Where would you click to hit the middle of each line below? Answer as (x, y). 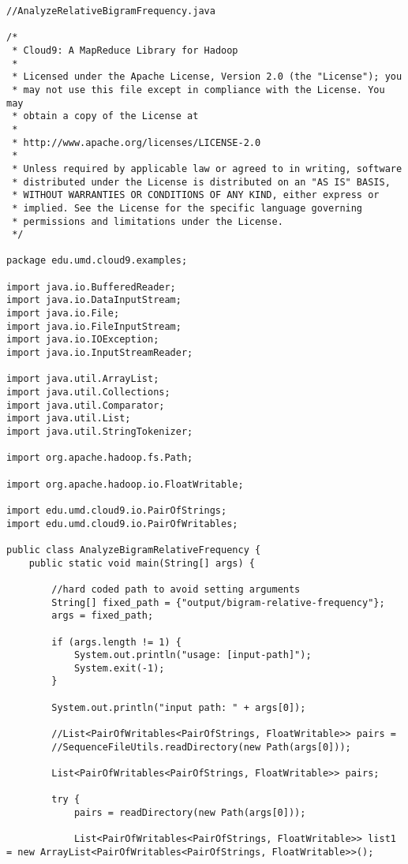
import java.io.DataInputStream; (94, 300)
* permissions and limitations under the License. (148, 221)
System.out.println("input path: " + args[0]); (179, 707)
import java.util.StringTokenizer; (100, 432)
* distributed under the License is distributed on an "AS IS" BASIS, (201, 182)
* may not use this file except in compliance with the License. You (198, 90)
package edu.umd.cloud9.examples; (97, 261)
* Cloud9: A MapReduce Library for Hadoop (125, 50)
